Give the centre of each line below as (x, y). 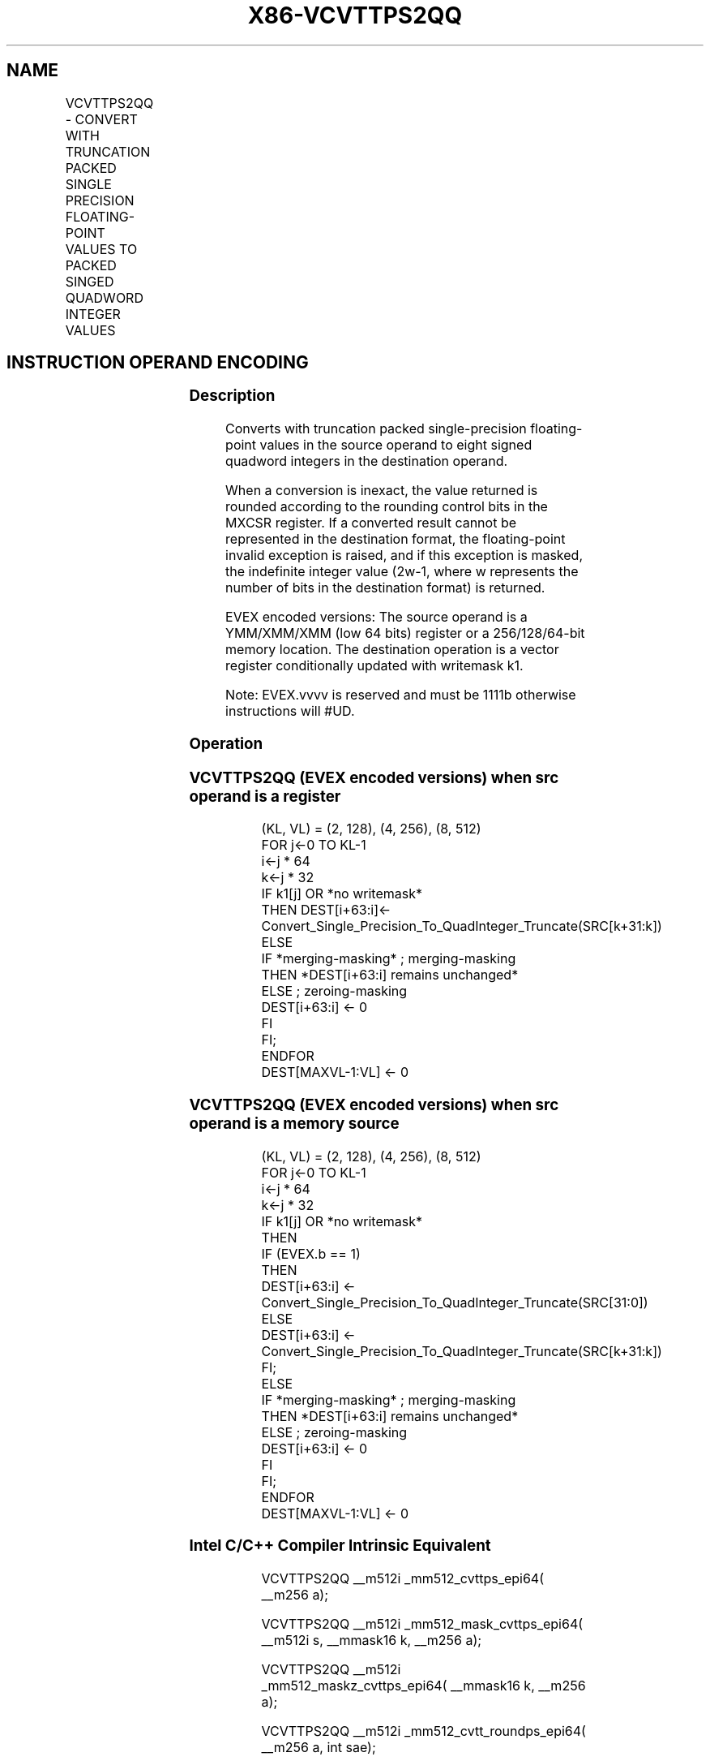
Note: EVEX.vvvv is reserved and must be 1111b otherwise (401, 695)
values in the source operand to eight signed (396, 445)
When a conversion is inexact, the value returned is (382, 491)
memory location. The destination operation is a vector (392, 650)
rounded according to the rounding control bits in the (387, 507)
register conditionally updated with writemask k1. (374, 666)
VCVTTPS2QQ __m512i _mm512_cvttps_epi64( (403, 1579)
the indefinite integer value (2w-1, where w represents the (402, 572)
